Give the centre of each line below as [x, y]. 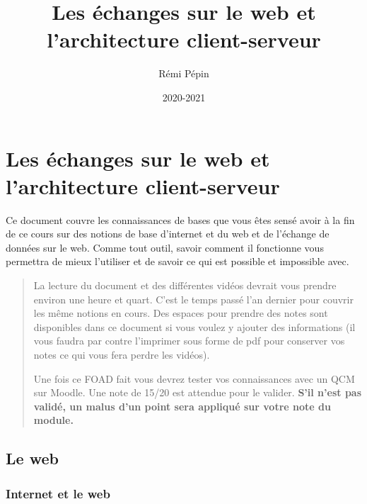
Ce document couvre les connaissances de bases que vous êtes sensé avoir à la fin [180, 219]
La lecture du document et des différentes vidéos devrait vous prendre [185, 285]
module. [53, 420]
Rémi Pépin [184, 73]
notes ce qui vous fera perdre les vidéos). [122, 354]
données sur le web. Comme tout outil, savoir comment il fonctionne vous [165, 247]
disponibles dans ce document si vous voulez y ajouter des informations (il [194, 326]
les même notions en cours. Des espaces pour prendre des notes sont [181, 313]
